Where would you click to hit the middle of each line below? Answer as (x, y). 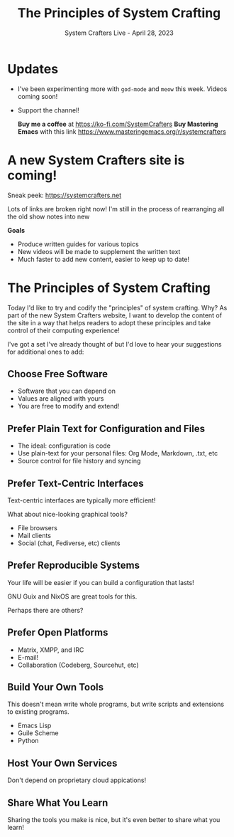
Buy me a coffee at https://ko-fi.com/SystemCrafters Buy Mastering (118, 124)
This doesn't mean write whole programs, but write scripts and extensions (116, 704)
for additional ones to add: (46, 352)
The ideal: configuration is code (64, 446)
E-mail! (28, 657)
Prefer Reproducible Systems (74, 565)
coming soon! (38, 96)
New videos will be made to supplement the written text (99, 251)
